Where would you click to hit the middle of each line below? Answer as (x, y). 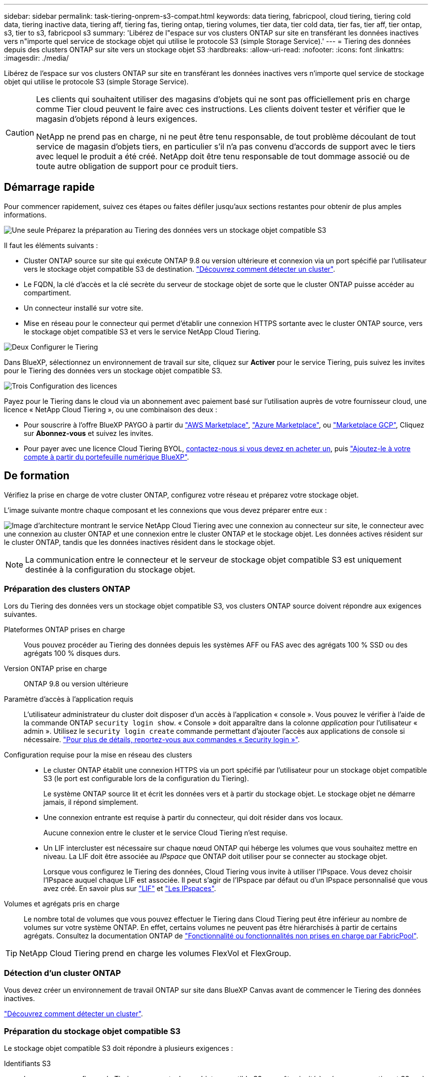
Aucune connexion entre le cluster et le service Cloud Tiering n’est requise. (165, 833)
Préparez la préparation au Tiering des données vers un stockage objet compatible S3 (186, 230)
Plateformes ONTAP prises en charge (65, 630)
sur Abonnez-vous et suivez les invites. (89, 433)
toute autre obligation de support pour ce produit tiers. (137, 166)
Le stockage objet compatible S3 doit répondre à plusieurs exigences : (119, 1048)
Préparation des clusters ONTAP (67, 589)
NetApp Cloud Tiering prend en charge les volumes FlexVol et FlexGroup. (155, 953)
